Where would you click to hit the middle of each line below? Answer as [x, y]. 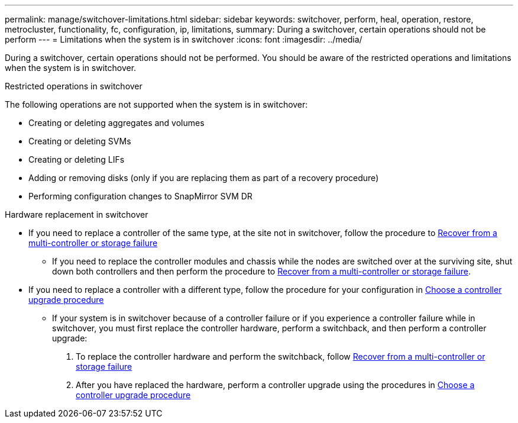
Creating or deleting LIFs [77, 159]
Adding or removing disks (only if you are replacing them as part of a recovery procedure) [204, 178]
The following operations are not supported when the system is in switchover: [156, 104]
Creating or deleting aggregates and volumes [116, 123]
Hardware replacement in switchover [77, 214]
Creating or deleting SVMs [80, 141]
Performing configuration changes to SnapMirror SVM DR [140, 196]
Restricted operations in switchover [74, 86]
